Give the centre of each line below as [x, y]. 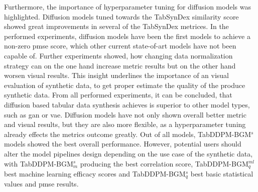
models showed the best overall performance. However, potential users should [123, 144]
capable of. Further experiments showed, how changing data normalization [118, 55]
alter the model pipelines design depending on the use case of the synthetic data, [128, 153]
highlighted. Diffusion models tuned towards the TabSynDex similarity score [121, 16]
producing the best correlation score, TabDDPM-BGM [164, 163]
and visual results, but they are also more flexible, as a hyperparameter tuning [125, 124]
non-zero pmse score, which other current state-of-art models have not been [120, 46]
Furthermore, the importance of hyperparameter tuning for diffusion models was [127, 6]
